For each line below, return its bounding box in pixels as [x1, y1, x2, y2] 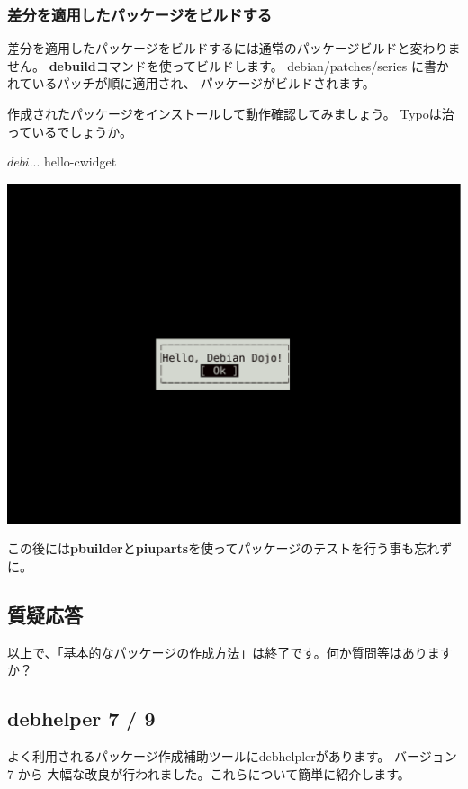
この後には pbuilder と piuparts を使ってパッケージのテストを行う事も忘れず [7, 539, 453, 558]
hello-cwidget [44, 152, 117, 171]
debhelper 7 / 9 [7, 704, 156, 732]
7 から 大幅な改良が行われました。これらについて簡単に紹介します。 [7, 764, 410, 783]
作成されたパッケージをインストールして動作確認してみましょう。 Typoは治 [7, 104, 454, 122]
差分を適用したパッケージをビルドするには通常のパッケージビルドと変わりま [7, 39, 461, 58]
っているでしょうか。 [7, 121, 133, 140]
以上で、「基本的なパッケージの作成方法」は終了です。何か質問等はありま [7, 642, 440, 661]
